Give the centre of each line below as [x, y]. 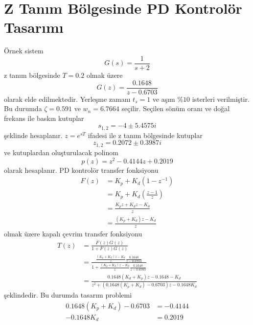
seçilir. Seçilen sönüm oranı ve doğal [176, 108]
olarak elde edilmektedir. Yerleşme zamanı [67, 99]
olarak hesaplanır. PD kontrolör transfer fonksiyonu [81, 170]
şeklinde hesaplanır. [33, 135]
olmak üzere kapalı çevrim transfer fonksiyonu [73, 233]
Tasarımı [34, 27]
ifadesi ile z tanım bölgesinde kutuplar [145, 135]
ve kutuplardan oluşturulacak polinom [61, 152]
